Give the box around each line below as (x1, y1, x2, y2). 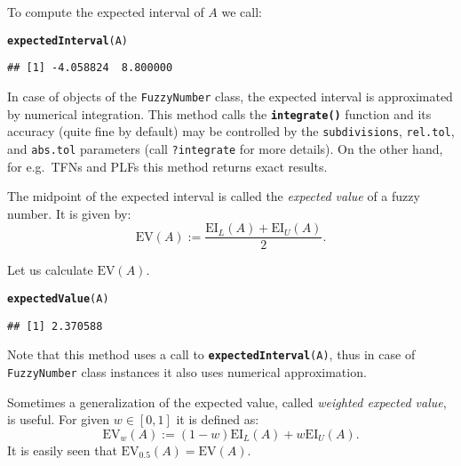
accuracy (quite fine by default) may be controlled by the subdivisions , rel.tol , (7, 122, 455, 141)
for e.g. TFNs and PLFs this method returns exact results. (7, 157, 328, 175)
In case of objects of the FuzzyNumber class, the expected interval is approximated (7, 86, 453, 105)
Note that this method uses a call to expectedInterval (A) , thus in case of (7, 345, 416, 364)
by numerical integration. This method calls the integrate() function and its (7, 104, 432, 123)
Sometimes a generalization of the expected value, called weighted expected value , (7, 392, 447, 411)
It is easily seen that (7, 440, 117, 459)
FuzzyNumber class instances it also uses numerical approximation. (7, 362, 367, 381)
